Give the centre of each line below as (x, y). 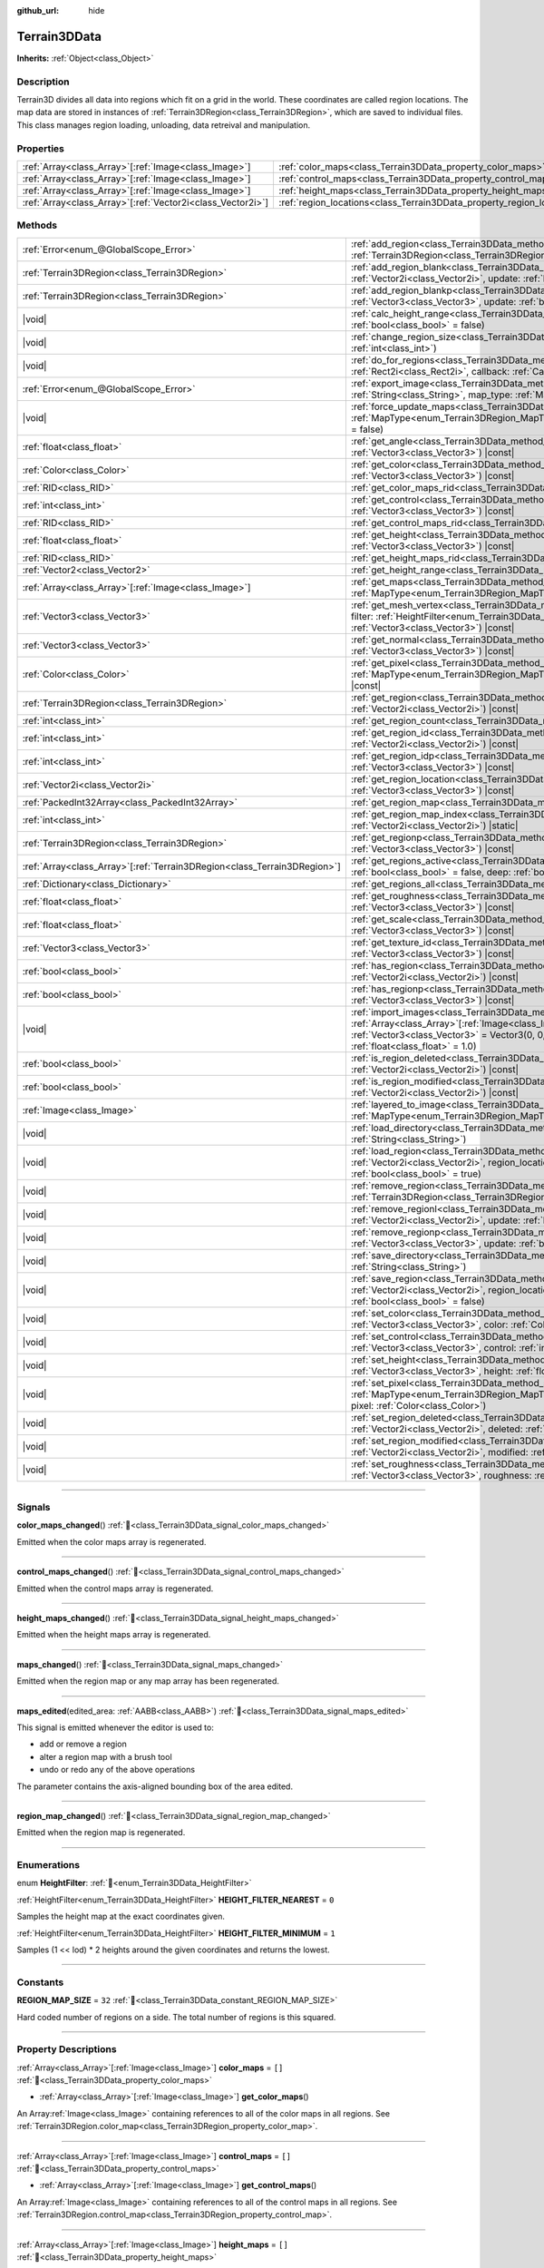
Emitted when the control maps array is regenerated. (115, 1589)
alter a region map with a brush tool (106, 1756)
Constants (40, 1982)
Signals (34, 1508)
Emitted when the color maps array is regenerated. (112, 1541)
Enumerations (49, 1865)
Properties (41, 148)
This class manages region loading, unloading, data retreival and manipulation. (164, 125)
